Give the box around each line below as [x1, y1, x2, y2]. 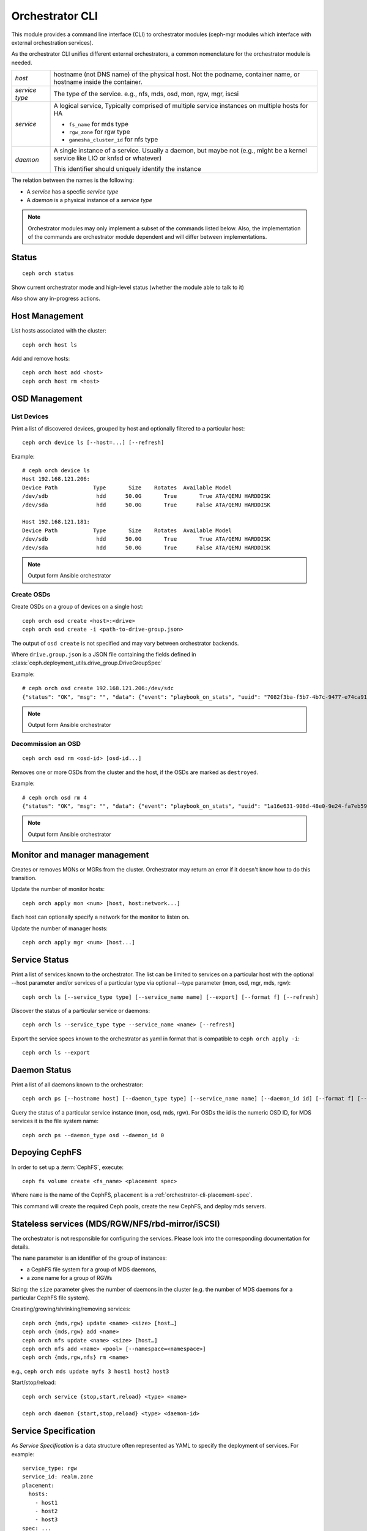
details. [11, 1243, 30, 1251]
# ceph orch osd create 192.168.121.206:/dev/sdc [22, 685, 174, 692]
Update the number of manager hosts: [11, 925, 108, 932]
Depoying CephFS [11, 1147, 82, 1157]
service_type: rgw [22, 1464, 78, 1472]
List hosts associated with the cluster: [11, 327, 107, 334]
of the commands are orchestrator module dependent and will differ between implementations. [28, 233, 267, 241]
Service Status [11, 954, 69, 965]
